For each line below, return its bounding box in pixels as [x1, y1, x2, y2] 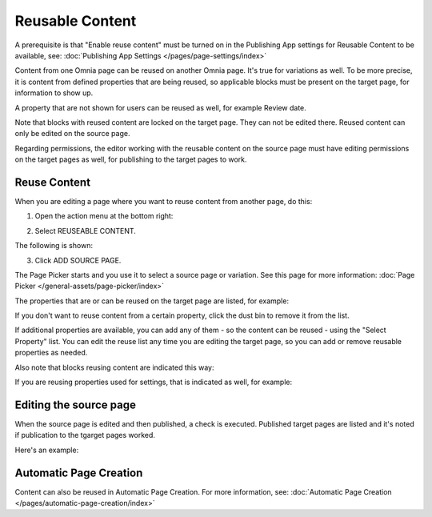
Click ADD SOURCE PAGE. [34, 255, 122, 265]
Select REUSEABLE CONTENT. [34, 226, 136, 235]
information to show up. [14, 88, 94, 98]
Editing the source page [14, 398, 136, 411]
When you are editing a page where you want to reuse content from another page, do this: [14, 196, 313, 206]
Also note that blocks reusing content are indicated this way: [14, 363, 215, 372]
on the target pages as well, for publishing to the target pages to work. [14, 154, 247, 164]
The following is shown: [14, 241, 94, 250]
